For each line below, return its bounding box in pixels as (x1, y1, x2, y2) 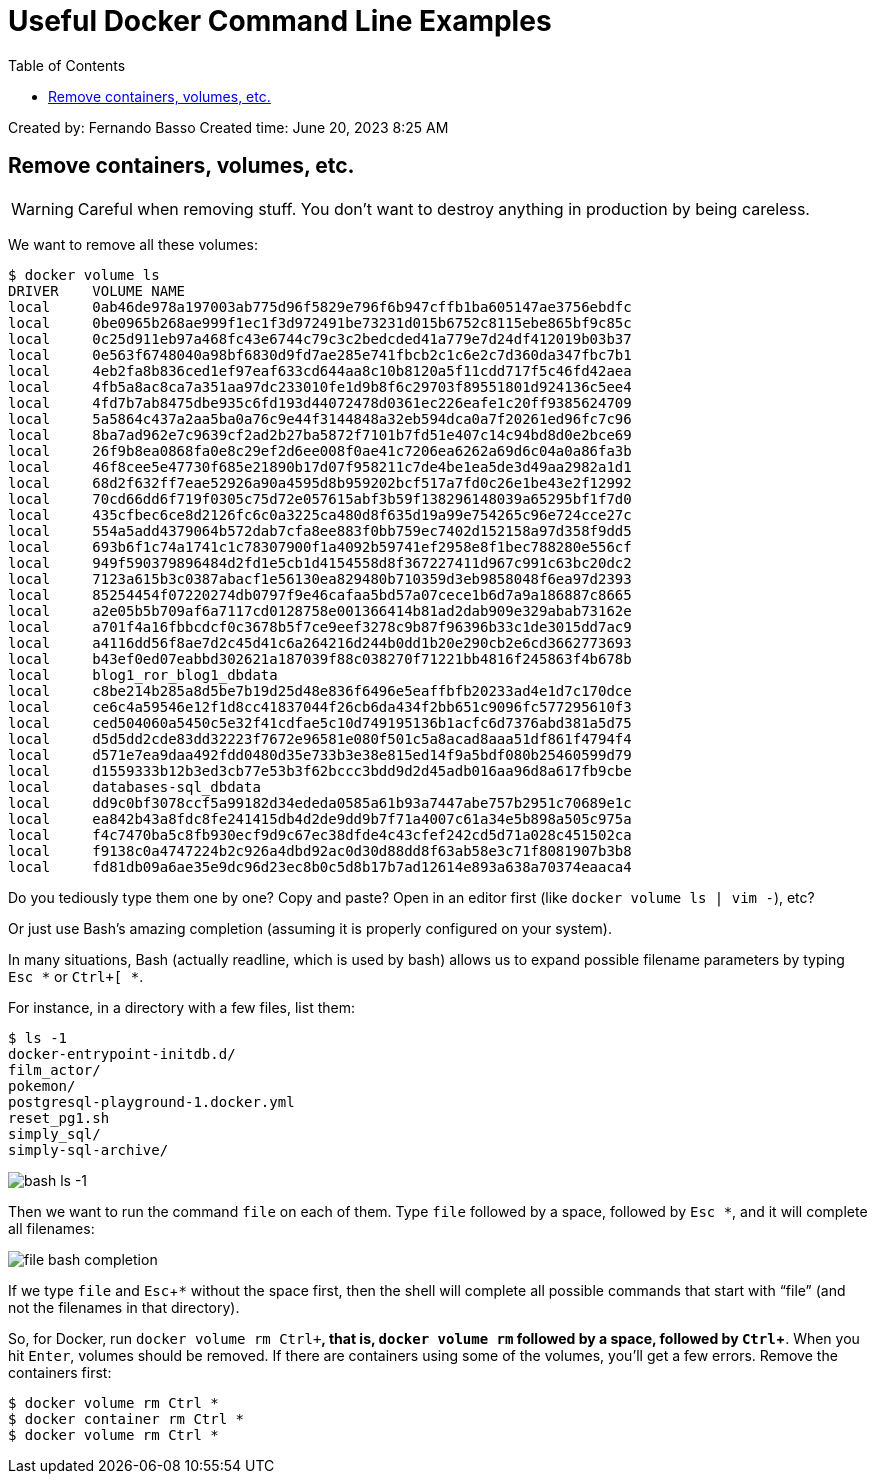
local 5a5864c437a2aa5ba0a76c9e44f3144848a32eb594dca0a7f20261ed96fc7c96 (8, 410, 632, 427)
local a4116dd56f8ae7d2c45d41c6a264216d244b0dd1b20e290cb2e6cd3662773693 (8, 634, 632, 651)
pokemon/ (8, 1077, 76, 1094)
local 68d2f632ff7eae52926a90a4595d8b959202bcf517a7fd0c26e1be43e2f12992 (8, 474, 632, 491)
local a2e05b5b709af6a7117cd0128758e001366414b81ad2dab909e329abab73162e (8, 602, 632, 619)
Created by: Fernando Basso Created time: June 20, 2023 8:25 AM (8, 118, 449, 136)
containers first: (8, 1363, 112, 1381)
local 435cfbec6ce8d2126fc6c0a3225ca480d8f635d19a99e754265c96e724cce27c (8, 506, 632, 523)
